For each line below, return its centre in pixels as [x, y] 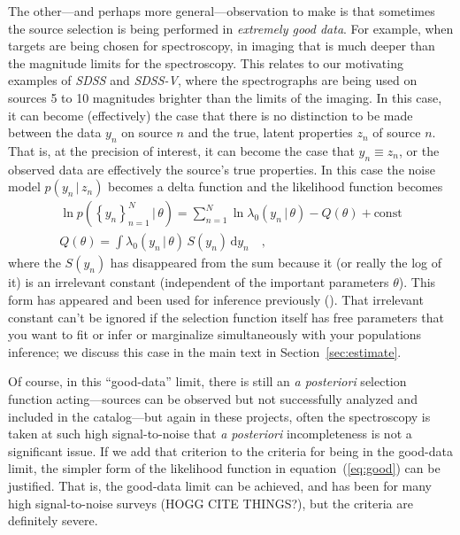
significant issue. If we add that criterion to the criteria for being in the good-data [230, 450]
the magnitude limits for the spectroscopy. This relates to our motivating [206, 62]
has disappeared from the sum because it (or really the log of [276, 263]
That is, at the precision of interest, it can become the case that [181, 150]
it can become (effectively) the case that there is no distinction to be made [211, 115]
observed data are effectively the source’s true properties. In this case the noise [222, 169]
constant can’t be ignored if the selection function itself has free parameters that [226, 317]
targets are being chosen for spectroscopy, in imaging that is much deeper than [222, 46]
